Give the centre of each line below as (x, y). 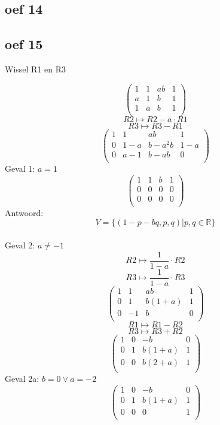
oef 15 (24, 44)
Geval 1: (20, 169)
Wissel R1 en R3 (36, 69)
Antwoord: (24, 212)
